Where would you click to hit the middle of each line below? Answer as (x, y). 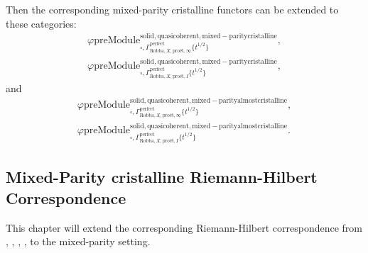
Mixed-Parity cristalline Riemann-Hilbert (162, 177)
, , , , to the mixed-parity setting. (78, 241)
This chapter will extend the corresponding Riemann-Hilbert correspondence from (184, 227)
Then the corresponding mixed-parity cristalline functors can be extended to (172, 9)
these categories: (41, 23)
